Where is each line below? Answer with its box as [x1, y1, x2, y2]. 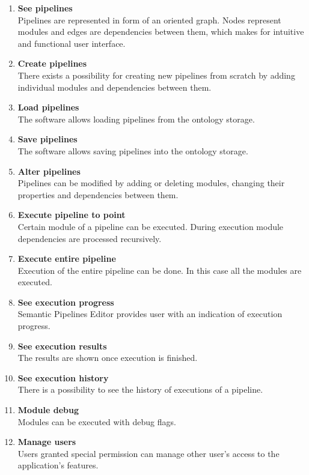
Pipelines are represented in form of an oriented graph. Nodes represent [17, 13, 281, 26]
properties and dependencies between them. [17, 188, 179, 201]
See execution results [17, 339, 107, 352]
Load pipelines [17, 101, 79, 113]
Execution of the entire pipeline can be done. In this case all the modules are [17, 264, 302, 276]
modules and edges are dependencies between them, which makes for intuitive [17, 25, 304, 38]
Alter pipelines [17, 165, 81, 177]
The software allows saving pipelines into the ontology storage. [17, 144, 248, 157]
